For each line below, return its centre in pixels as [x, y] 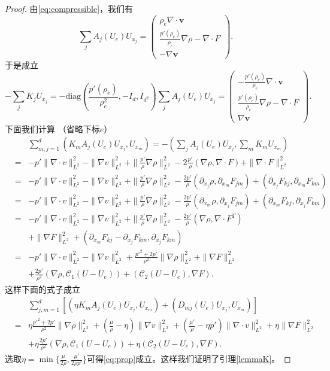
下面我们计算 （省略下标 [52, 128]
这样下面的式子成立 [43, 289]
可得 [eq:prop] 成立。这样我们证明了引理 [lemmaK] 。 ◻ [189, 359]
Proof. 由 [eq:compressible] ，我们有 [69, 8]
